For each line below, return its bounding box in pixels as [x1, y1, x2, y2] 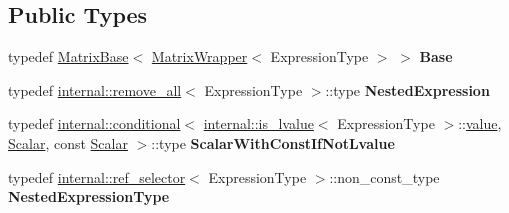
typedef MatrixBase [8, 46, 129, 67]
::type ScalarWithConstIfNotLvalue [151, 132, 395, 153]
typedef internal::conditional [8, 113, 181, 134]
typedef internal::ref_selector [8, 166, 186, 187]
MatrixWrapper [151, 46, 248, 67]
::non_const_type [329, 166, 440, 187]
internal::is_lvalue [203, 113, 314, 134]
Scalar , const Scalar [8, 132, 128, 153]
